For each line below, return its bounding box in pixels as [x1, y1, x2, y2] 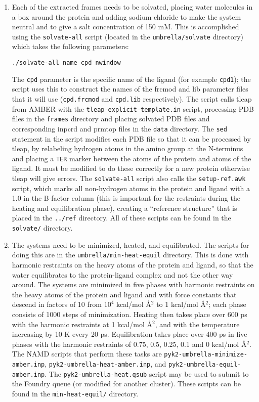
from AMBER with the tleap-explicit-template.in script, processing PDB [12, 103, 254, 114]
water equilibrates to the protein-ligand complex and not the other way [12, 269, 233, 280]
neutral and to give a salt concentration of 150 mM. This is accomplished [12, 21, 239, 32]
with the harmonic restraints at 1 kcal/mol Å [12, 319, 152, 329]
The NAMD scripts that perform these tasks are [12, 348, 162, 359]
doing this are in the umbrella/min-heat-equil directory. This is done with [12, 249, 249, 260]
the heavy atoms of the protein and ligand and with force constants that [12, 289, 237, 299]
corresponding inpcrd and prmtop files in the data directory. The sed [12, 123, 227, 133]
